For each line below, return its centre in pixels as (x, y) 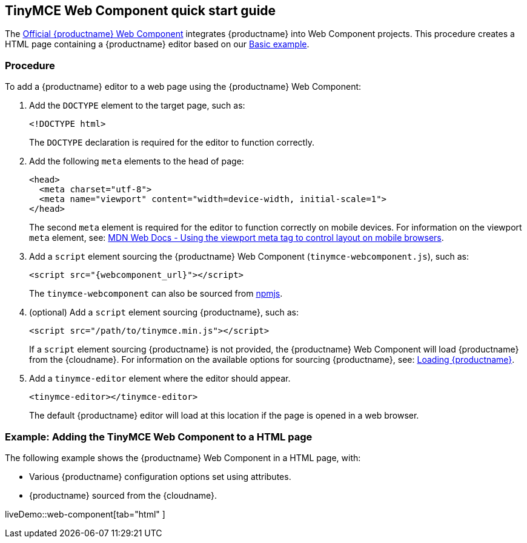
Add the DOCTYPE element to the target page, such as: (137, 106)
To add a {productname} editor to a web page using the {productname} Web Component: (183, 87)
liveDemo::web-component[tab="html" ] (85, 514)
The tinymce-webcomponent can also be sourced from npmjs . (156, 294)
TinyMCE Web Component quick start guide (141, 11)
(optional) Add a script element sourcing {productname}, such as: (164, 312)
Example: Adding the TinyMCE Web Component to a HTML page (159, 437)
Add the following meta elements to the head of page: (137, 161)
